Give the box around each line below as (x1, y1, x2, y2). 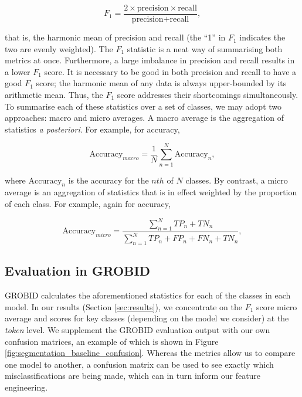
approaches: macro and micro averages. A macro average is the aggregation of (5, 111, 284, 124)
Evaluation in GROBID (5, 262, 151, 280)
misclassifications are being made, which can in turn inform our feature (5, 369, 261, 382)
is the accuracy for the (68, 174, 149, 186)
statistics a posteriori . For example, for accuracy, (5, 123, 180, 135)
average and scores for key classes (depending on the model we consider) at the (5, 312, 289, 324)
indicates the (239, 31, 286, 43)
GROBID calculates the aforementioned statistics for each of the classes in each (5, 289, 291, 301)
